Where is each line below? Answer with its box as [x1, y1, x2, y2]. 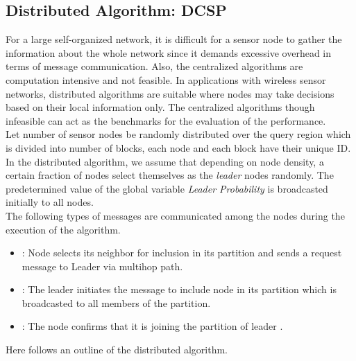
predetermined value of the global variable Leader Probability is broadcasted [6, 181, 328, 195]
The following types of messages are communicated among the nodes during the [6, 208, 345, 222]
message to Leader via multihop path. [22, 258, 183, 273]
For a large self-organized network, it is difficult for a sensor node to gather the [6, 32, 342, 46]
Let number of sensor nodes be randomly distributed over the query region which [6, 127, 351, 141]
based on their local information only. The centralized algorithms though [6, 100, 315, 114]
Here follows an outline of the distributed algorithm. [6, 342, 228, 357]
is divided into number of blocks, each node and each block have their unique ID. [6, 140, 351, 155]
